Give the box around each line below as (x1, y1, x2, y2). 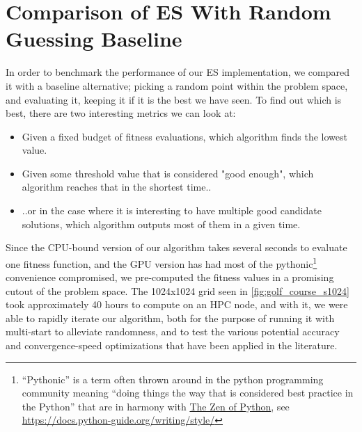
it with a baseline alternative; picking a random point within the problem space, (6, 78, 348, 93)
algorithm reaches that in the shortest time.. (22, 179, 212, 194)
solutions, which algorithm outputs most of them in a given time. (22, 216, 301, 231)
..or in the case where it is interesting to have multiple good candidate (22, 203, 322, 218)
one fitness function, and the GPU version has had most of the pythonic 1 (6, 254, 317, 271)
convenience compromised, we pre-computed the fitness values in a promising (6, 270, 334, 285)
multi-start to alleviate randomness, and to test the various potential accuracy (6, 324, 340, 339)
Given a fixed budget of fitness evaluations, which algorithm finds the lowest (22, 129, 347, 143)
